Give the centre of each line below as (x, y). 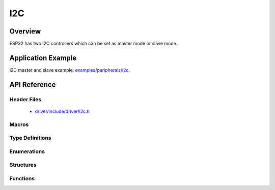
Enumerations (27, 151)
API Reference (33, 85)
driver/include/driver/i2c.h (62, 111)
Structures (23, 165)
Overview (25, 31)
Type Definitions (30, 138)
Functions (22, 178)
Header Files (25, 99)
